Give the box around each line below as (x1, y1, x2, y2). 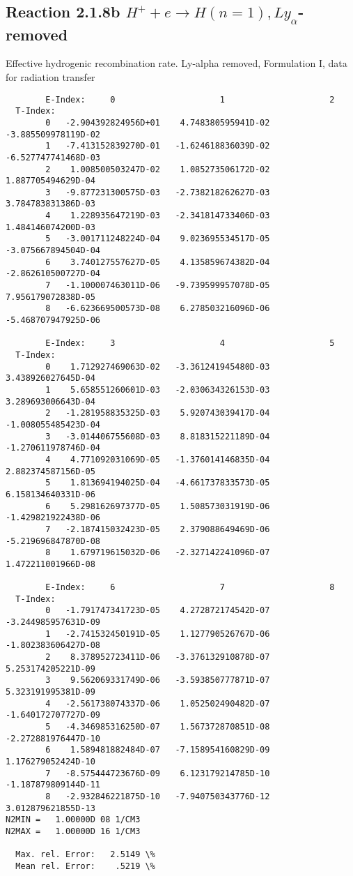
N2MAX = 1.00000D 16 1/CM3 (6, 826, 141, 836)
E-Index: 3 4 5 (45, 338, 335, 349)
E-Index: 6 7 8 (45, 582, 335, 593)
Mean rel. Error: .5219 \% (15, 861, 155, 871)
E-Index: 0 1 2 (45, 94, 335, 105)
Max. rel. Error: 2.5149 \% (15, 849, 155, 860)
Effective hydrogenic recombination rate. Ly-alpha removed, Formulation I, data (6, 56, 347, 70)
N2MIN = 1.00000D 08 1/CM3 (6, 815, 141, 825)
